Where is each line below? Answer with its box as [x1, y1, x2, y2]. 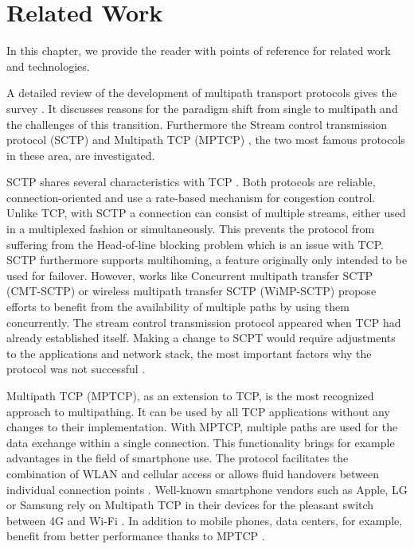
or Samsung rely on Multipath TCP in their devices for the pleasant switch [6, 496, 374, 513]
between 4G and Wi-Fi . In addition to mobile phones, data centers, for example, [6, 512, 403, 528]
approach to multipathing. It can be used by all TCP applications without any [6, 403, 390, 419]
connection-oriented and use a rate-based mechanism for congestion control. [6, 189, 376, 205]
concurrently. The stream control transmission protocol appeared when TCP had [6, 313, 401, 330]
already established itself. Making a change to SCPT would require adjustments [6, 329, 396, 346]
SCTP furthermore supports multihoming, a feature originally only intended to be [6, 251, 408, 268]
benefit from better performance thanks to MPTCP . [6, 528, 265, 544]
